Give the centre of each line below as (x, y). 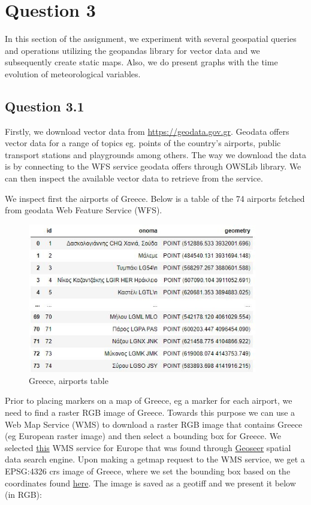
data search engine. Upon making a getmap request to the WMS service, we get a (155, 459)
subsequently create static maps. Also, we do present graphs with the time (141, 62)
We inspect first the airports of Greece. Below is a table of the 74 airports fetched (155, 198)
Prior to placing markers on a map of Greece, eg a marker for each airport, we (149, 400)
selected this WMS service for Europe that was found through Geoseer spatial (148, 447)
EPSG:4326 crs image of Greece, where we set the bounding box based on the (148, 471)
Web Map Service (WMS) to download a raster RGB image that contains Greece (154, 424)
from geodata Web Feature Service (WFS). (84, 210)
